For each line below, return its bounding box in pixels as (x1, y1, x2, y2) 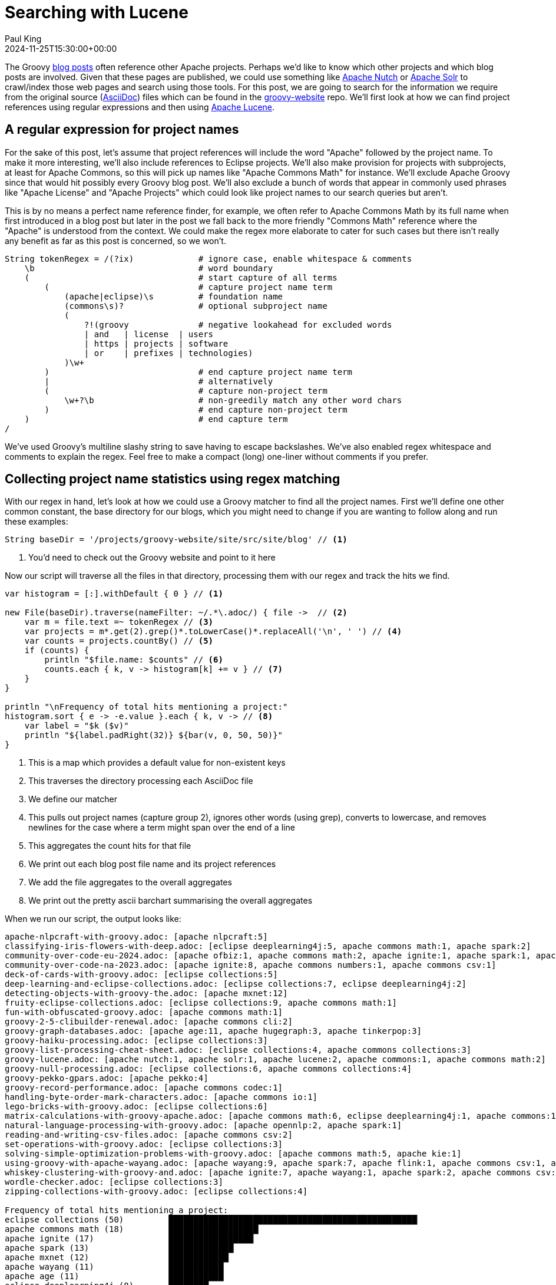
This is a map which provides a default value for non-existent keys (28, 757, 286, 768)
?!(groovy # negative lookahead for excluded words (84, 319, 392, 330)
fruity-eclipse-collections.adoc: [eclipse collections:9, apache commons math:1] (5, 998, 397, 1008)
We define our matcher (28, 794, 118, 805)
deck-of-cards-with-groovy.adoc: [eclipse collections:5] (5, 970, 278, 980)
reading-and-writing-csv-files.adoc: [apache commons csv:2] (5, 1130, 293, 1140)
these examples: (5, 516, 68, 527)
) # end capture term (24, 414, 288, 424)
